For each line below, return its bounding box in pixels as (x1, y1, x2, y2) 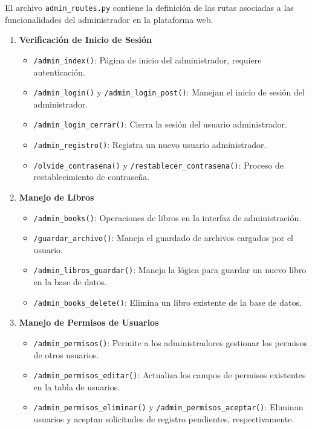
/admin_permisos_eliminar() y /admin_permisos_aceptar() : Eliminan (33, 401, 304, 413)
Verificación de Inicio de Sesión (19, 33, 152, 46)
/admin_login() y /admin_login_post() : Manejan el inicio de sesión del (33, 86, 305, 98)
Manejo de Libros (19, 190, 94, 203)
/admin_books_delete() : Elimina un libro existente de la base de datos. (33, 295, 302, 308)
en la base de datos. (33, 276, 107, 288)
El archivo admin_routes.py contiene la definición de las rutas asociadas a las (5, 1, 294, 13)
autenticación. (33, 65, 85, 78)
